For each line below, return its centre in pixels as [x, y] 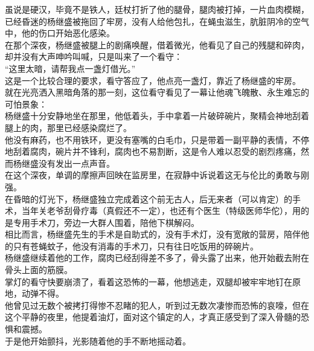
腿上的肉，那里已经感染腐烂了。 [68, 127]
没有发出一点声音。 [76, 163]
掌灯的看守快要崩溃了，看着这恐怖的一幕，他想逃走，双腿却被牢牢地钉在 [149, 281]
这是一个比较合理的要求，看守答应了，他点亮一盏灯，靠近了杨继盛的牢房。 [153, 80]
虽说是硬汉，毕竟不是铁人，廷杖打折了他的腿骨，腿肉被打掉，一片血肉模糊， [157, 9]
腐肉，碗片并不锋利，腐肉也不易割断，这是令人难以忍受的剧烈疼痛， [165, 151]
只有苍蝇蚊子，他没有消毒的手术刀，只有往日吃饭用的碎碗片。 [136, 246]
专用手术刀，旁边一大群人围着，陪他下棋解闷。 [106, 222]
